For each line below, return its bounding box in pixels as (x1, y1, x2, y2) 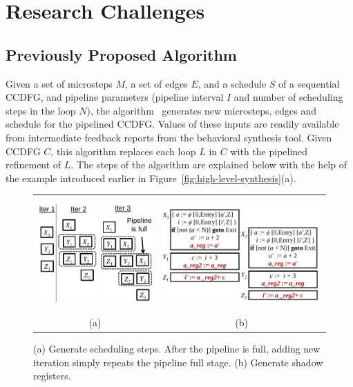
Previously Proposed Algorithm (6, 43, 237, 65)
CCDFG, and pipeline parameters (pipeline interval (6, 90, 224, 104)
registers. (33, 368, 71, 383)
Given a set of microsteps (6, 76, 113, 90)
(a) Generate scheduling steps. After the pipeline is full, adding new (33, 341, 321, 356)
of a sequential (278, 76, 340, 90)
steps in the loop (6, 103, 76, 117)
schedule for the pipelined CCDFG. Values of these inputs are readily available (6, 117, 339, 131)
